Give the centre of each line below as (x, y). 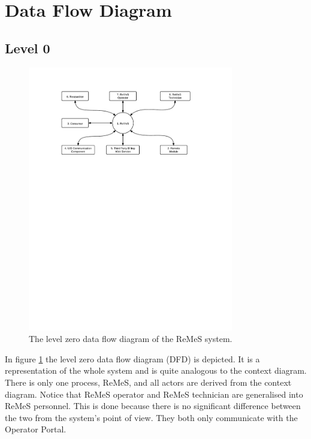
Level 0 (28, 48)
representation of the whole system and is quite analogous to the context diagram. (156, 370)
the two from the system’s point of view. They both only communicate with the (151, 417)
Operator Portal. (36, 429)
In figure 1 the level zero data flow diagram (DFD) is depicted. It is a (132, 358)
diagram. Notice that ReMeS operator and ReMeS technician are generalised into (154, 394)
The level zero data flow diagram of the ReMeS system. (131, 339)
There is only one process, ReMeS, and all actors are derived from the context (148, 382)
